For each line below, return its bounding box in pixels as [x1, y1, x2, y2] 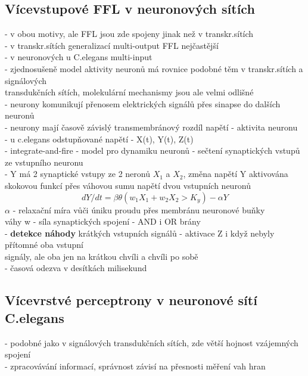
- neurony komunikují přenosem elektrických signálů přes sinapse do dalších [5, 97, 281, 110]
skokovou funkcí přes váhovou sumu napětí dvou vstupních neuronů [5, 179, 251, 191]
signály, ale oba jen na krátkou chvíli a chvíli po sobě [5, 250, 198, 262]
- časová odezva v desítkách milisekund [5, 262, 147, 274]
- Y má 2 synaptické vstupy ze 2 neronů [5, 167, 150, 180]
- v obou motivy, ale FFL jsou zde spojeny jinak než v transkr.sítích [5, 27, 254, 40]
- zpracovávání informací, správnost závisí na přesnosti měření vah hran [5, 359, 266, 372]
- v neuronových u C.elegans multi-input [5, 51, 153, 63]
